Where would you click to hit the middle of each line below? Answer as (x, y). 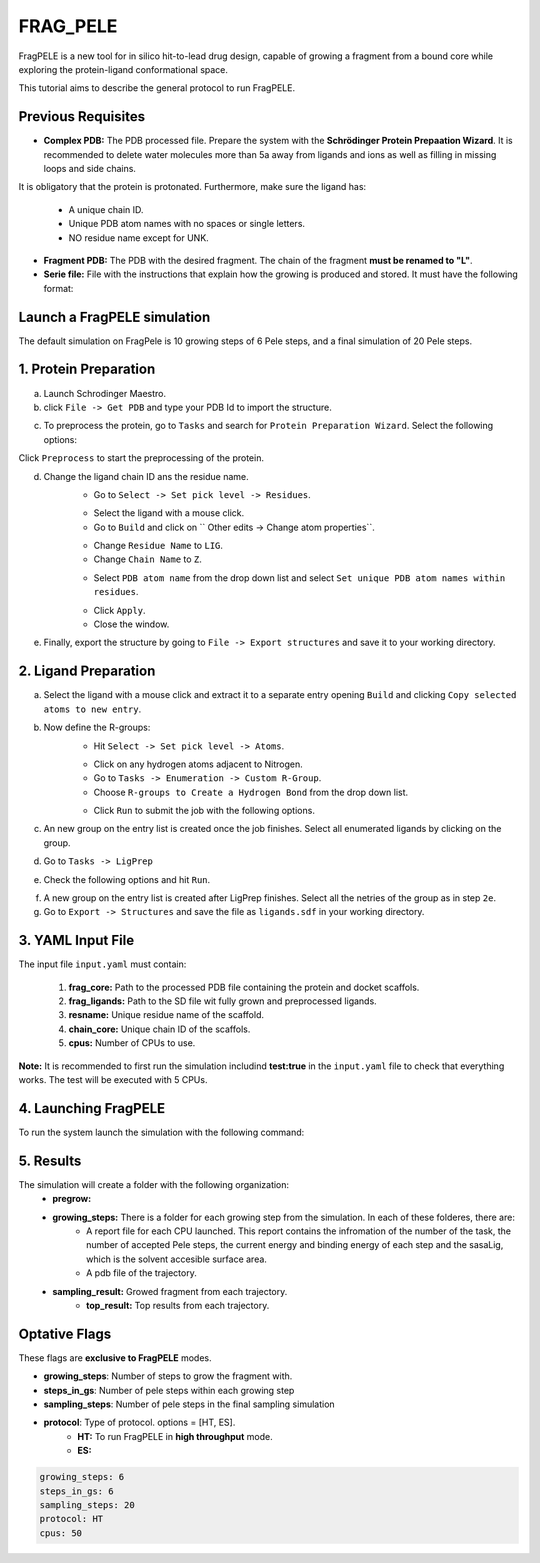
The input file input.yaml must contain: (102, 964)
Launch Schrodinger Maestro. (105, 393)
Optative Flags (65, 1333)
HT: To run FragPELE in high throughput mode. (175, 1436)
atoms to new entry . (92, 709)
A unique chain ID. (106, 209)
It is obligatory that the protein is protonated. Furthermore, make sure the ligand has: (192, 187)
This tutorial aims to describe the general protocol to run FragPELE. (156, 88)
